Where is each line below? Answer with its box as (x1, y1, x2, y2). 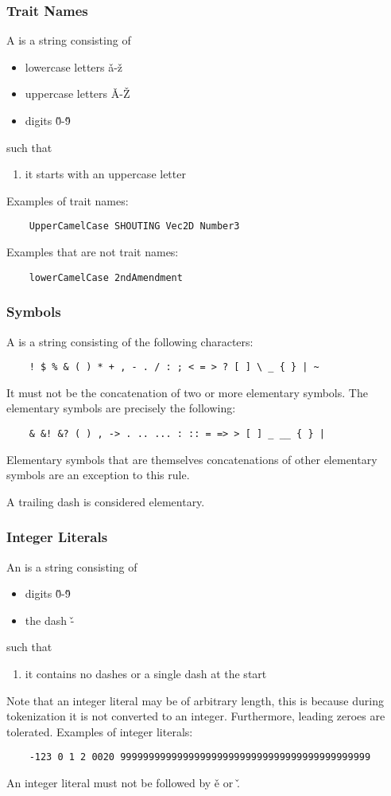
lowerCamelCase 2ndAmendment (29, 271, 183, 283)
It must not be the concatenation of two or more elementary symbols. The (6, 384, 368, 400)
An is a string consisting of (6, 558, 137, 575)
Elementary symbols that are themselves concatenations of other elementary (6, 451, 377, 467)
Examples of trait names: (6, 192, 129, 209)
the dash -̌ (25, 611, 75, 628)
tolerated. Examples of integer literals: (6, 723, 193, 739)
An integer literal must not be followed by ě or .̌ (6, 775, 240, 790)
